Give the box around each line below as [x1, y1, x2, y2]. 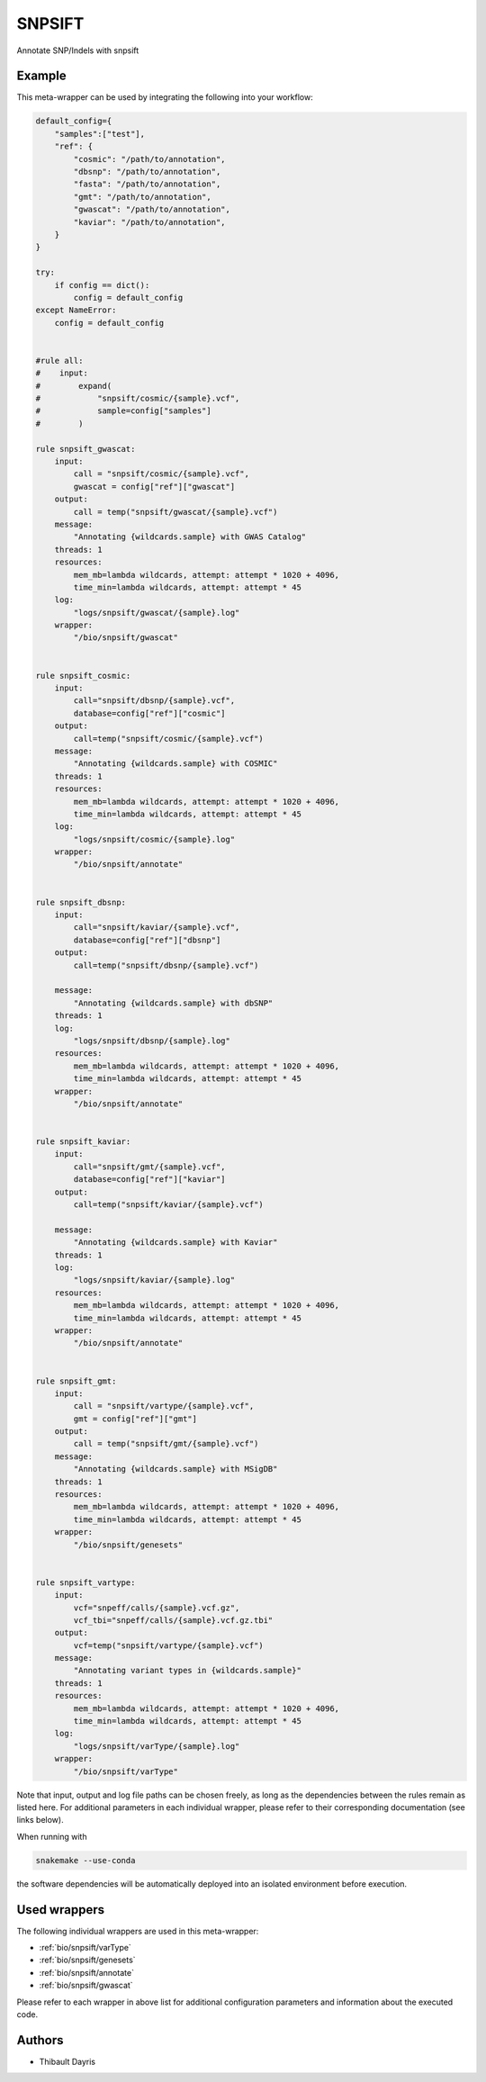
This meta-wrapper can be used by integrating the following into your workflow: [16, 92, 314, 103]
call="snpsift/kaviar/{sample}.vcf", [73, 923, 240, 933]
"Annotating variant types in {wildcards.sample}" [73, 1665, 301, 1676]
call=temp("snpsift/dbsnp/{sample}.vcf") [73, 960, 259, 970]
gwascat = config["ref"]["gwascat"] [73, 482, 236, 491]
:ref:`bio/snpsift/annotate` [39, 1967, 135, 1978]
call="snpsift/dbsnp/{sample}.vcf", [73, 696, 236, 706]
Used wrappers [16, 1902, 105, 1917]
